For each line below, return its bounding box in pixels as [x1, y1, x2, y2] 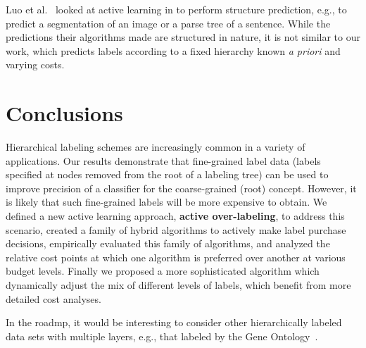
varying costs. [6, 57, 65, 72]
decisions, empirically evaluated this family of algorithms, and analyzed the [6, 236, 330, 251]
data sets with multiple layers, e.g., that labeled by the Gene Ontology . [6, 328, 318, 343]
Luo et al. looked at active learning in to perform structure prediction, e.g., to [6, 2, 347, 16]
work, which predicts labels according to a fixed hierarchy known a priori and [6, 43, 341, 58]
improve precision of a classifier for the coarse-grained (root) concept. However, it [6, 180, 357, 195]
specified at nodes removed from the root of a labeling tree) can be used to [6, 167, 329, 182]
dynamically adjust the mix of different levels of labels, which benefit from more [6, 278, 351, 292]
